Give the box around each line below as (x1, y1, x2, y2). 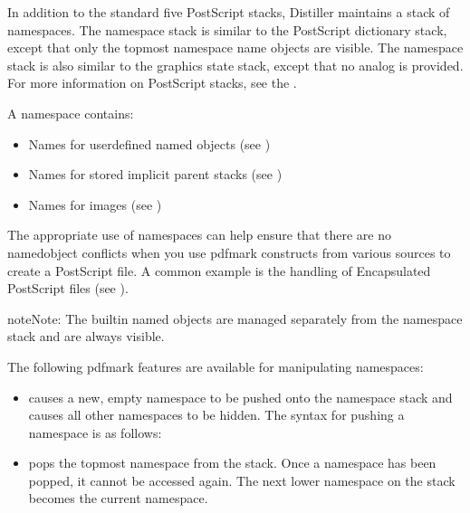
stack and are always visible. (7, 327, 165, 346)
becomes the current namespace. (28, 489, 208, 508)
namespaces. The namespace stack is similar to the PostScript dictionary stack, (7, 20, 447, 39)
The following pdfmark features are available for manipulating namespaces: (7, 356, 424, 375)
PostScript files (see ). (7, 279, 129, 298)
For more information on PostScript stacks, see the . (7, 73, 297, 92)
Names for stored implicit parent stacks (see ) (28, 165, 283, 184)
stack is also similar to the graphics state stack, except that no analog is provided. (7, 55, 464, 74)
